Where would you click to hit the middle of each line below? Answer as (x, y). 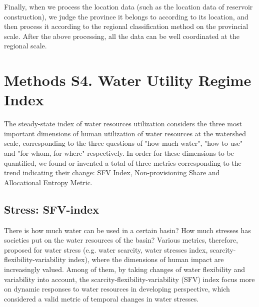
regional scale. (25, 46)
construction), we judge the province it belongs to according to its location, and (126, 16)
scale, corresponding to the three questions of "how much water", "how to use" (123, 143)
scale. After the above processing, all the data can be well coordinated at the (122, 36)
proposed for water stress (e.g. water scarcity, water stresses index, (106, 249)
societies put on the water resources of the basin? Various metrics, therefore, (121, 240)
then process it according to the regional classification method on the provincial (126, 26)
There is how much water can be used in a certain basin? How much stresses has (127, 230)
